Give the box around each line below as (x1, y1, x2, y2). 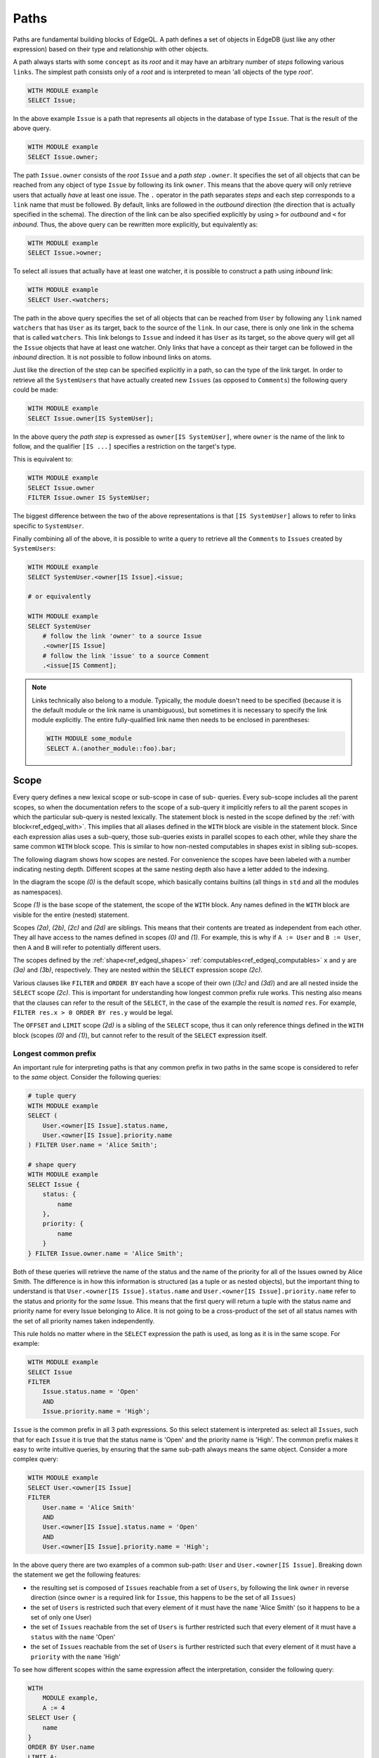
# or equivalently (27, 593, 91, 601)
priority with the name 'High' (30, 1653, 121, 1661)
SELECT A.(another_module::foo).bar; (46, 744, 177, 752)
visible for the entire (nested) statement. (13, 911, 129, 919)
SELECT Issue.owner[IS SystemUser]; (27, 414, 154, 422)
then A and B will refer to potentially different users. (13, 943, 161, 951)
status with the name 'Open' (30, 1632, 116, 1641)
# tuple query (27, 1092, 77, 1100)
